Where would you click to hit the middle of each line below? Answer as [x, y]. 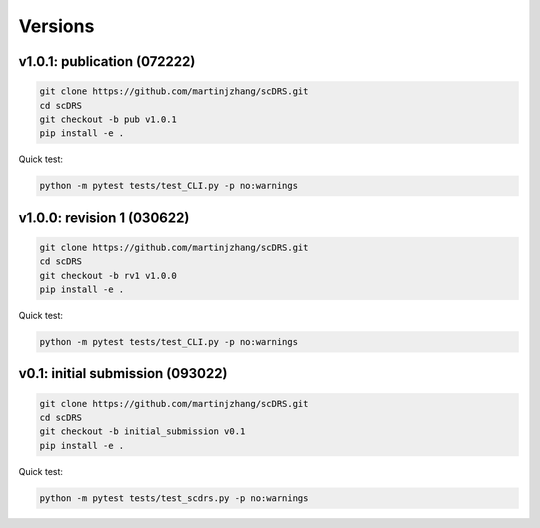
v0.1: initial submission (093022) [123, 373]
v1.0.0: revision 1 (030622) [104, 217]
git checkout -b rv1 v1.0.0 [108, 275]
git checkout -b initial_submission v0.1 [142, 431]
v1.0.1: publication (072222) [107, 61]
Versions [56, 26]
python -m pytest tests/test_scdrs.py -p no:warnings [174, 498]
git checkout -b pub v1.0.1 [108, 119]
